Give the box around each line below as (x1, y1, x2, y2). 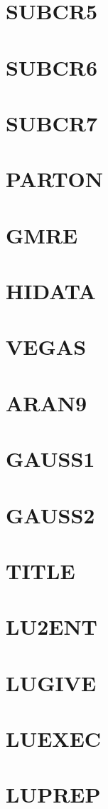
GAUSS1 (6, 444, 95, 473)
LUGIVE (6, 668, 97, 697)
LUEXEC (6, 724, 102, 753)
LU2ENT (6, 612, 98, 641)
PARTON (6, 164, 103, 194)
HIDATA (6, 276, 96, 306)
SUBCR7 (6, 108, 98, 137)
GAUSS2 (6, 500, 95, 529)
